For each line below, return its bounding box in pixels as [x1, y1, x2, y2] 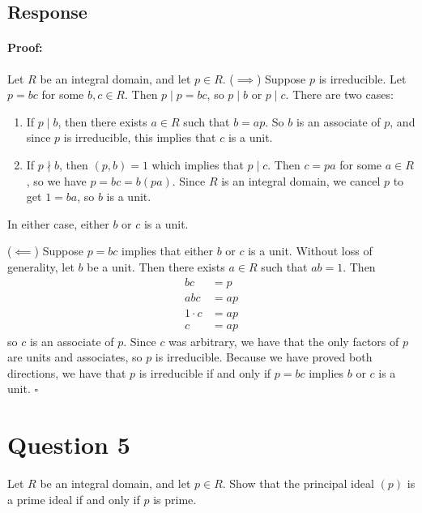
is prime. [153, 490, 197, 507]
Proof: [7, 39, 43, 56]
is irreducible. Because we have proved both [155, 348, 373, 366]
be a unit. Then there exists [87, 258, 225, 275]
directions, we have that [7, 364, 126, 381]
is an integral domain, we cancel [221, 172, 381, 189]
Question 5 [7, 428, 130, 461]
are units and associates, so [7, 348, 143, 366]
